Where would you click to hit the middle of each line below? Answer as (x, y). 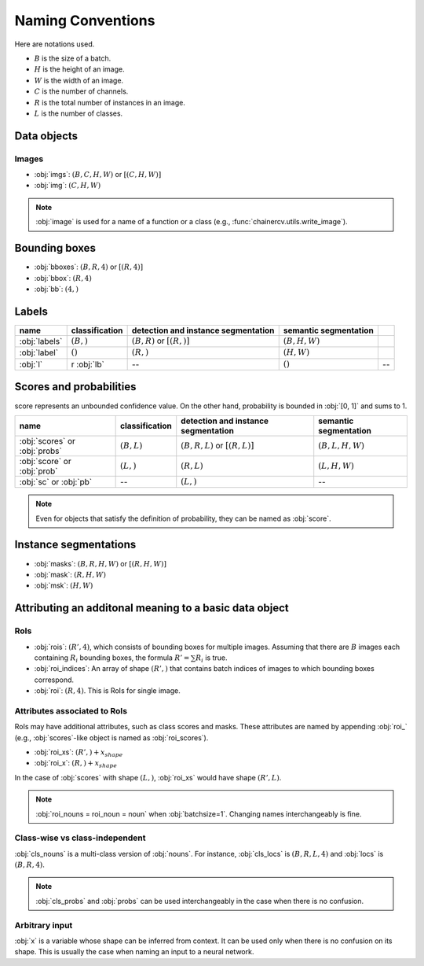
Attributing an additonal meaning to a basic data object (152, 608)
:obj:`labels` (41, 341)
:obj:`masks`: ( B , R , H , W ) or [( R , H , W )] (100, 563)
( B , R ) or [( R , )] (161, 341)
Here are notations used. (55, 44)
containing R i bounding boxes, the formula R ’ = (112, 658)
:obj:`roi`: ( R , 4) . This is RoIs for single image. (107, 691)
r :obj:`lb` (88, 364)
